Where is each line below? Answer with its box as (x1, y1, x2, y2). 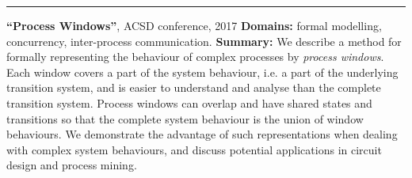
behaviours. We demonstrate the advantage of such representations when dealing (6, 126, 398, 142)
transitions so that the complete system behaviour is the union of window (6, 110, 364, 127)
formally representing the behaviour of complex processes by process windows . (6, 48, 384, 65)
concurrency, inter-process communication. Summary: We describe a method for (6, 32, 402, 49)
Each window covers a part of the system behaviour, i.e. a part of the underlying (6, 63, 399, 80)
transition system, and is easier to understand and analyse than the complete (6, 79, 381, 96)
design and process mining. (6, 157, 137, 173)
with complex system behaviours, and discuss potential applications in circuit (6, 141, 382, 157)
